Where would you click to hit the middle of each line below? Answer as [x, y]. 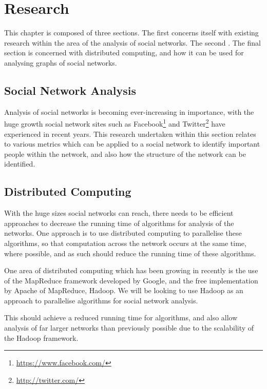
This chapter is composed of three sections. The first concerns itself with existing [131, 33]
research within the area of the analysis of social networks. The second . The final [132, 42]
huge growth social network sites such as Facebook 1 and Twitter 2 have [115, 123]
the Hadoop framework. [41, 337]
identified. [20, 164]
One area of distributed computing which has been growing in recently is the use [131, 270]
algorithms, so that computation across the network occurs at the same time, [125, 243]
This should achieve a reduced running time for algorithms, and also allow [121, 318]
